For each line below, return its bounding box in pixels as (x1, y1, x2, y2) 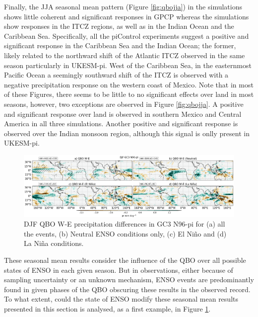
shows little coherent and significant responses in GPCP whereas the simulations (4, 11, 249, 21)
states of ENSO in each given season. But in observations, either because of (4, 264, 233, 275)
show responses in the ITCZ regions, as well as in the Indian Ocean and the (4, 21, 234, 31)
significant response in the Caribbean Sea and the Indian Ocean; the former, (4, 40, 236, 51)
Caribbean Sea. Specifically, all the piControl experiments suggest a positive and (4, 30, 249, 41)
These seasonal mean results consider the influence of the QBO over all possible (4, 255, 246, 265)
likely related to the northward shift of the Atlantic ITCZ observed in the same (4, 50, 245, 60)
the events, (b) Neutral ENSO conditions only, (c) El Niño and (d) (24, 228, 227, 238)
